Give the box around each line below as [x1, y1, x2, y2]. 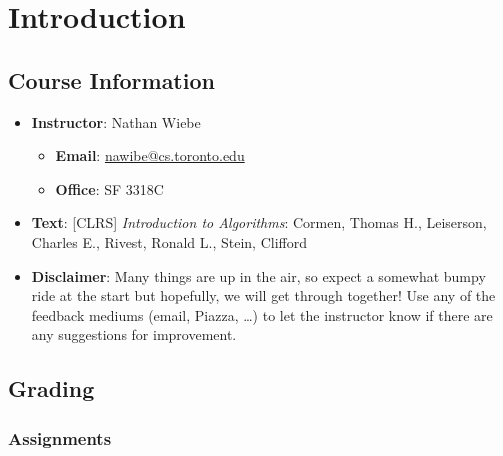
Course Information [8, 64, 215, 95]
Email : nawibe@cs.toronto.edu [55, 145, 245, 166]
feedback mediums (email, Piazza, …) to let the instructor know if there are [31, 304, 493, 325]
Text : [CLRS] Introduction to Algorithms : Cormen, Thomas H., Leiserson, [31, 212, 487, 233]
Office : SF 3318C [55, 178, 164, 199]
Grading [8, 373, 95, 404]
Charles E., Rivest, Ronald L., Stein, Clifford [31, 231, 307, 252]
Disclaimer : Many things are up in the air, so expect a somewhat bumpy [31, 265, 486, 286]
